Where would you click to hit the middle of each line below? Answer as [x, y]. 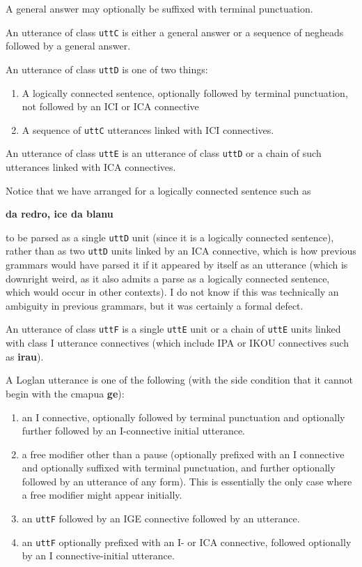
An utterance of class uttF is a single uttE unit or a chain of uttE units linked [173, 329]
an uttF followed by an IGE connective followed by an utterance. [161, 519]
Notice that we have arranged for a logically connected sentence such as [158, 190]
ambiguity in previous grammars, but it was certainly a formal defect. [155, 305]
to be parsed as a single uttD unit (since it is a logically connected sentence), [170, 237]
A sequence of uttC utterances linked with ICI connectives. [148, 129]
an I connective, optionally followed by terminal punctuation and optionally [183, 417]
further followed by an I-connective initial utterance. [133, 431]
